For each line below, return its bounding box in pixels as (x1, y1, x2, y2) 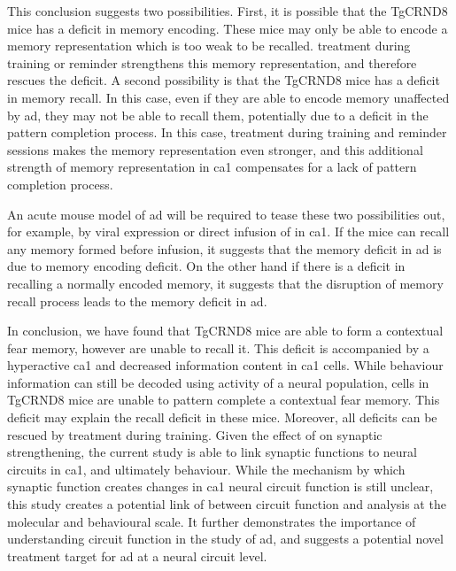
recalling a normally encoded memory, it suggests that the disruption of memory (7, 274, 444, 292)
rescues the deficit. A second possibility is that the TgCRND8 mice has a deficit (7, 71, 440, 89)
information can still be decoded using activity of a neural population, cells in (7, 373, 429, 391)
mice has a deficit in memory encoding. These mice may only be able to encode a (7, 19, 448, 37)
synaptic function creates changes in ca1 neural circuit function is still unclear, (7, 477, 434, 496)
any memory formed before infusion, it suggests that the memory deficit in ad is (7, 239, 442, 258)
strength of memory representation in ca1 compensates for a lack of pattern (7, 158, 417, 176)
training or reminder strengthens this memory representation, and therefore (7, 53, 417, 72)
